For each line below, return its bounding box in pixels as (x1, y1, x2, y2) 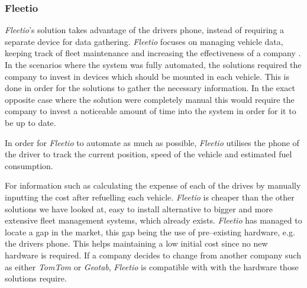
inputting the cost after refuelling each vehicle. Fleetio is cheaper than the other (5, 190, 295, 203)
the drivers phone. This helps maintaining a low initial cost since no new (5, 237, 268, 250)
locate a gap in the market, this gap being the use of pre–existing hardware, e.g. (5, 225, 295, 238)
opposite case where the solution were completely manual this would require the (5, 93, 295, 105)
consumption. (5, 159, 53, 171)
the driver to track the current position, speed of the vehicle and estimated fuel (5, 148, 292, 160)
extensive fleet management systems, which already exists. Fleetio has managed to (5, 214, 302, 226)
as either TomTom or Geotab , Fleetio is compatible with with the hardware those (5, 260, 299, 273)
